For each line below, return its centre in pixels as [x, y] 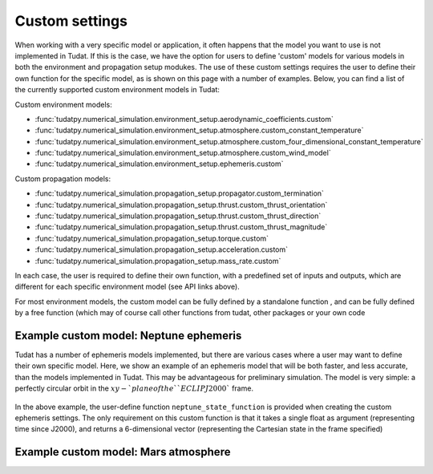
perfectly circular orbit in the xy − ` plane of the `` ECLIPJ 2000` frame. [134, 388]
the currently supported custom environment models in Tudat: [117, 90]
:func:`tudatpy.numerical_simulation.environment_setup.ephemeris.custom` [159, 164]
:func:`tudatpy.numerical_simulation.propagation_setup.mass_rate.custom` [158, 261]
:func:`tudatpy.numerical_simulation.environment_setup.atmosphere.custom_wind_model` [183, 153]
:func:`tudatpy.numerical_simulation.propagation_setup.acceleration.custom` [162, 249]
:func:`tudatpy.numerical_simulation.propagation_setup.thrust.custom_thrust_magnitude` [181, 227]
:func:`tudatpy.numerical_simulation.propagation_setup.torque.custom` [152, 238]
